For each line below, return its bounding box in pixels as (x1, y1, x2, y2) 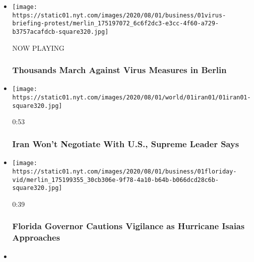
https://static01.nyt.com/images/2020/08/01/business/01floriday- (12, 168, 237, 175)
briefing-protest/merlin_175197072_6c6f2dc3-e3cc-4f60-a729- (12, 20, 219, 27)
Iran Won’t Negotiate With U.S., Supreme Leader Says (12, 137, 239, 150)
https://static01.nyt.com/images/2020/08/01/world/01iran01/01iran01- (12, 94, 251, 101)
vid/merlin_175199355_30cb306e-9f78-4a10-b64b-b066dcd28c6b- (12, 176, 219, 183)
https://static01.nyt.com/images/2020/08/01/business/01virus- (12, 11, 226, 19)
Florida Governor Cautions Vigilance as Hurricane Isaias (12, 220, 245, 232)
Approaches (12, 231, 60, 244)
